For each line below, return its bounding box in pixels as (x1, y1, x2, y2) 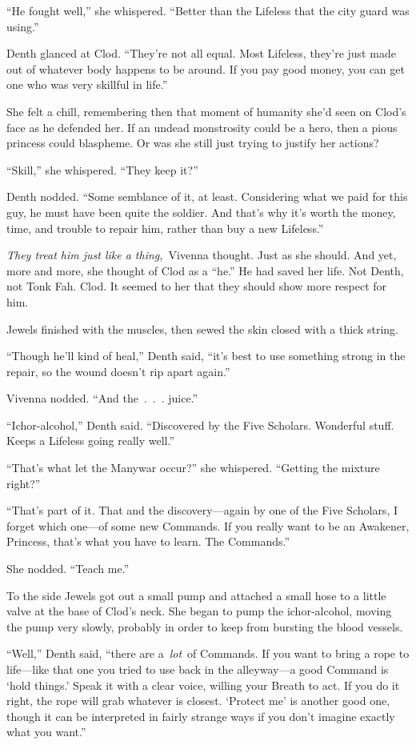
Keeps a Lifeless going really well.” (6, 432, 175, 449)
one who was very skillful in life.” (6, 76, 168, 93)
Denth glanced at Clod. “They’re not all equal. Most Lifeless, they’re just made (6, 45, 396, 62)
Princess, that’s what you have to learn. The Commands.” (6, 533, 290, 550)
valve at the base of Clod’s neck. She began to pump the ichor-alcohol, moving (6, 603, 392, 619)
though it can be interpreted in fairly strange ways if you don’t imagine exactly (6, 707, 395, 724)
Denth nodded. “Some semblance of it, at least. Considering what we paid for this (6, 188, 408, 205)
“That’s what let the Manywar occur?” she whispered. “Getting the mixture (6, 459, 380, 476)
